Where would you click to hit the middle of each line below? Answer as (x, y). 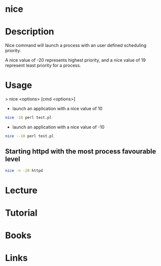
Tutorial (21, 213)
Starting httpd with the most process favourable (81, 152)
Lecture (21, 190)
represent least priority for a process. (43, 66)
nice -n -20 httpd (24, 171)
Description (30, 32)
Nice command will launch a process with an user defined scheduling (76, 45)
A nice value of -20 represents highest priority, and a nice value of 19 (75, 60)
